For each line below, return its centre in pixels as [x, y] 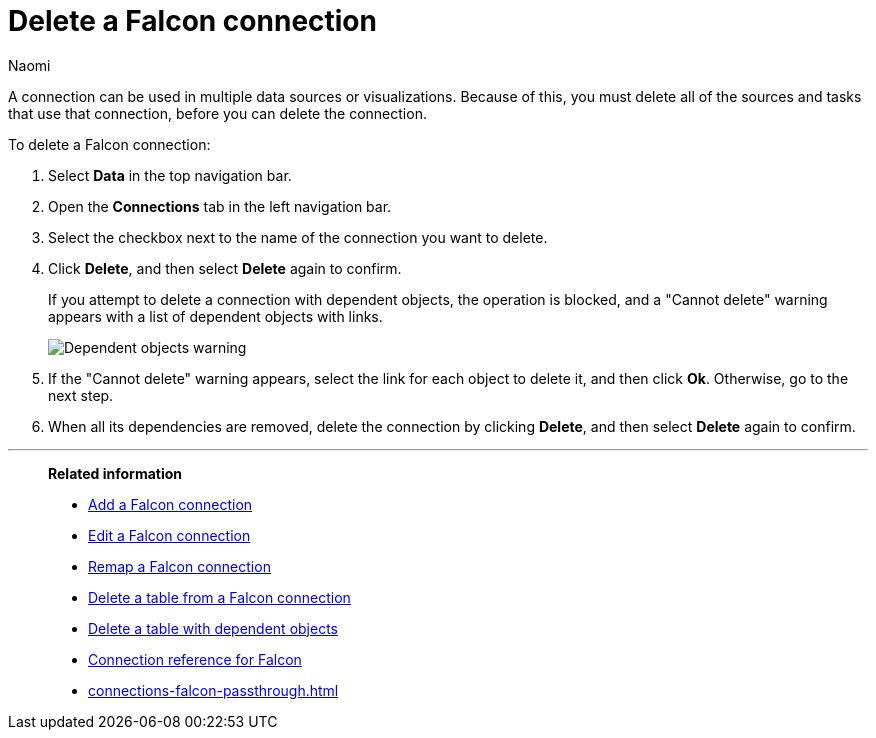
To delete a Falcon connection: [109, 144]
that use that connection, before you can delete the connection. [217, 113]
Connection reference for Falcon [195, 659]
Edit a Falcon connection [169, 535]
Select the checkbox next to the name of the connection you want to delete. [298, 237]
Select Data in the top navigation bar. [170, 175]
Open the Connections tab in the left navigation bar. [220, 206]
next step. [81, 395]
